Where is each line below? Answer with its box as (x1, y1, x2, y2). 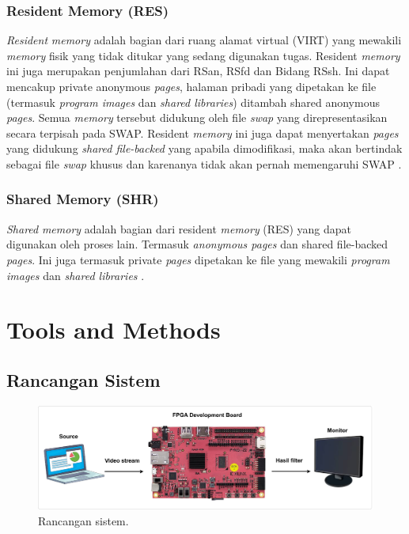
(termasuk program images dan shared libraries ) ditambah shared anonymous (6, 93, 380, 110)
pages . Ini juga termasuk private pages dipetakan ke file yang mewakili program (6, 251, 390, 267)
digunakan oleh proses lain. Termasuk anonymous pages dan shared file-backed (6, 236, 388, 252)
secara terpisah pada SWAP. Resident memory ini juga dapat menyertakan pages (6, 124, 399, 141)
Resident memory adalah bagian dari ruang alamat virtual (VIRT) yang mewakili (6, 32, 402, 48)
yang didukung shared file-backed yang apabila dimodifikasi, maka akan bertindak (6, 140, 403, 157)
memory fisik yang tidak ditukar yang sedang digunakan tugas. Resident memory (6, 47, 400, 63)
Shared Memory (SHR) (6, 189, 159, 209)
